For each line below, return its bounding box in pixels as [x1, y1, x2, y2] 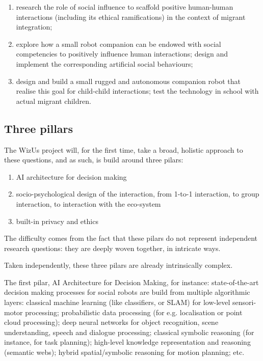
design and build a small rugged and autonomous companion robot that [16, 75, 241, 86]
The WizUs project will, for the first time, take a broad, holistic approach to [4, 144, 243, 155]
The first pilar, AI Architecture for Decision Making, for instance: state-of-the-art [4, 276, 259, 287]
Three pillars [4, 120, 73, 136]
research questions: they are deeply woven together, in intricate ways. [4, 242, 221, 253]
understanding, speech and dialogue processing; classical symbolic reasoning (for [4, 326, 254, 337]
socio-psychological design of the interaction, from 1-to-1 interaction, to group [16, 188, 259, 199]
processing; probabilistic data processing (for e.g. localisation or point [25, 307, 243, 317]
